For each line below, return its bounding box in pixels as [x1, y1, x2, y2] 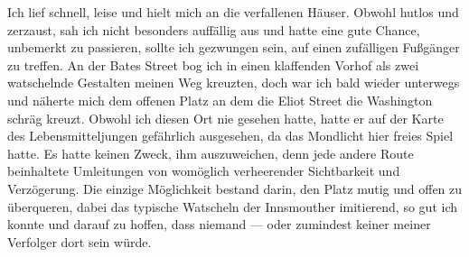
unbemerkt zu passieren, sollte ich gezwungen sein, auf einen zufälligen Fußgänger [7, 38, 460, 57]
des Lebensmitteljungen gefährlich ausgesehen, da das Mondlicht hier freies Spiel [7, 126, 454, 145]
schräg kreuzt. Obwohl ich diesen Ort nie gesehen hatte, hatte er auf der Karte [7, 108, 444, 127]
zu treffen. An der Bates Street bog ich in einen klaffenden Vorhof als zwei [7, 55, 419, 74]
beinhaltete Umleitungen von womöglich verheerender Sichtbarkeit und [7, 161, 400, 180]
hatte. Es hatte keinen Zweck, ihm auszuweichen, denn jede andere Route [7, 143, 414, 162]
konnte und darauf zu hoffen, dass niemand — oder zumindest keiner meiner [7, 215, 431, 234]
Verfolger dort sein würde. [7, 232, 152, 251]
